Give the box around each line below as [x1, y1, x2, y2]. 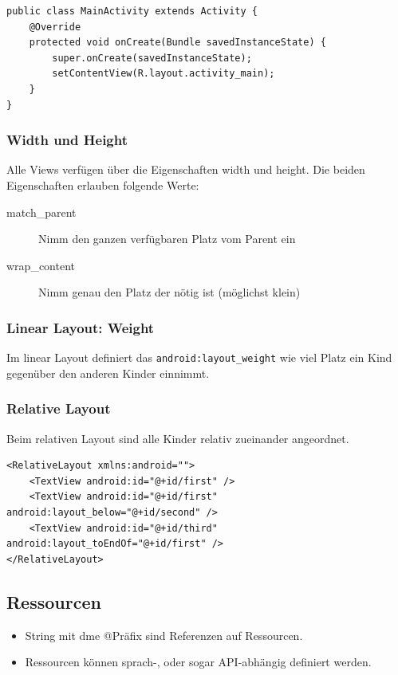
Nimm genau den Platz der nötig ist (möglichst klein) [38, 284, 301, 300]
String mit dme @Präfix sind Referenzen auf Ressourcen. [25, 626, 303, 643]
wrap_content [6, 257, 75, 273]
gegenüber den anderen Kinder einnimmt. [6, 364, 210, 381]
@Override [29, 21, 81, 33]
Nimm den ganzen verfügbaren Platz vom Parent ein [38, 230, 296, 247]
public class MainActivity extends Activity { [6, 6, 258, 17]
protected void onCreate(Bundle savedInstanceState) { [29, 37, 326, 49]
